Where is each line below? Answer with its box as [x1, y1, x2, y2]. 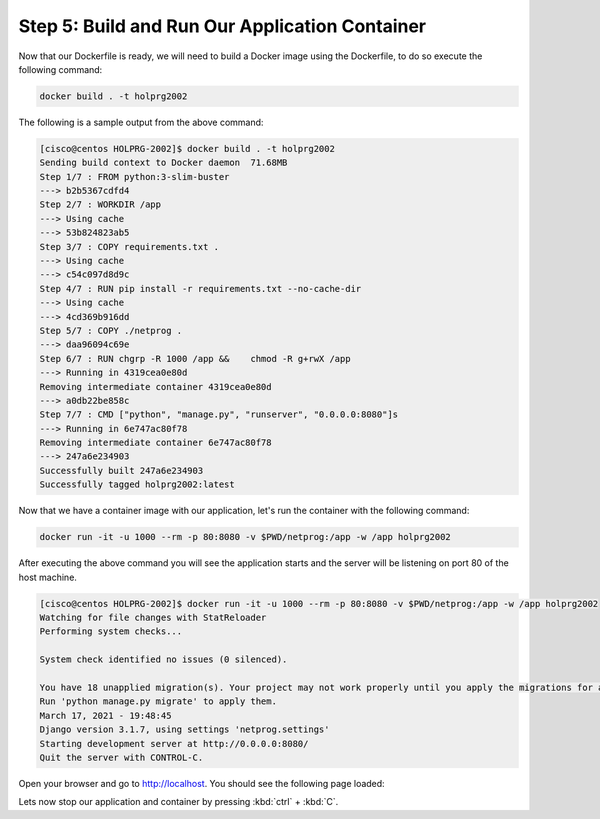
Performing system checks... [39, 626, 183, 637]
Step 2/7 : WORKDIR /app [39, 199, 162, 210]
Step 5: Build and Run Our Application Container [18, 15, 427, 37]
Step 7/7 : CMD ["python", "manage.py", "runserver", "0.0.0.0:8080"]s [39, 409, 399, 420]
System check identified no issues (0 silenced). [39, 654, 288, 665]
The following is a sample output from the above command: [18, 116, 264, 128]
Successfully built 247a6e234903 [39, 465, 204, 476]
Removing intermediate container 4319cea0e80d [39, 381, 272, 392]
